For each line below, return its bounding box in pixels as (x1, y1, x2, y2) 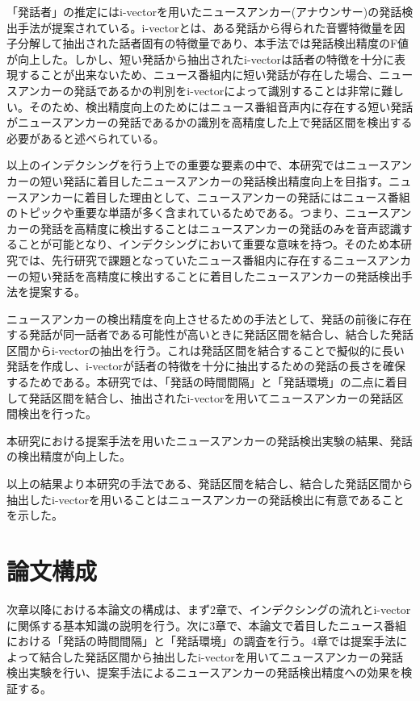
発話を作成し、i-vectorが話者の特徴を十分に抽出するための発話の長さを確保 (6, 357, 405, 374)
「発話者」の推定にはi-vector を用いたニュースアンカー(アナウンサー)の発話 (6, 3, 402, 19)
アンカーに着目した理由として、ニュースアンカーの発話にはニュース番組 (28, 188, 410, 205)
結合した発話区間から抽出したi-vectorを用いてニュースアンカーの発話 (39, 648, 404, 665)
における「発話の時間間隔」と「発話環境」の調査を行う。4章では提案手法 (6, 632, 397, 649)
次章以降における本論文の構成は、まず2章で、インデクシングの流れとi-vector (6, 600, 411, 617)
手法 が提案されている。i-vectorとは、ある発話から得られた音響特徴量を (17, 19, 394, 35)
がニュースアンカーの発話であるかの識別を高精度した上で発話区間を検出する (6, 114, 413, 131)
